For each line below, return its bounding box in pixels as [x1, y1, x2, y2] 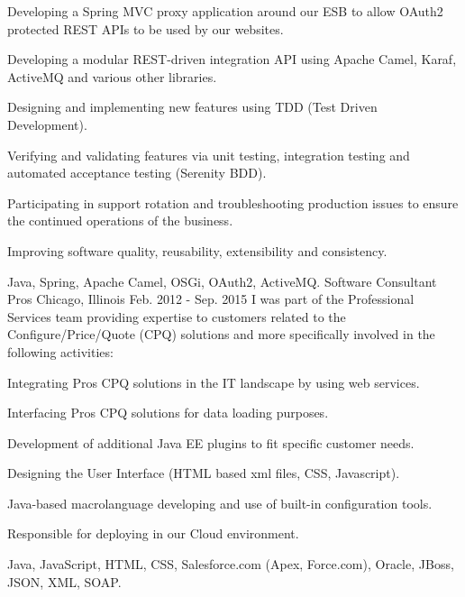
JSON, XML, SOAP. [7, 572, 122, 591]
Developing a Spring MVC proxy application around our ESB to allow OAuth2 [7, 2, 443, 20]
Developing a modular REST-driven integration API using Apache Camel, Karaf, [7, 50, 457, 69]
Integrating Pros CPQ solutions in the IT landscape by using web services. [7, 372, 420, 391]
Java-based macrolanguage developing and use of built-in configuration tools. [7, 493, 433, 512]
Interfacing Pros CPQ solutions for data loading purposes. [7, 403, 329, 422]
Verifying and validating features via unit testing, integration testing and [7, 145, 410, 164]
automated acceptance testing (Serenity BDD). [7, 163, 267, 182]
